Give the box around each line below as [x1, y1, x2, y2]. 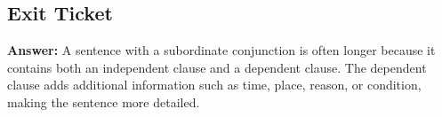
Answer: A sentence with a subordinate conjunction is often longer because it [7, 41, 436, 59]
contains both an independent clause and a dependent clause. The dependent [7, 58, 427, 76]
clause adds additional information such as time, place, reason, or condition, [7, 75, 422, 94]
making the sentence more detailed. [7, 92, 200, 111]
